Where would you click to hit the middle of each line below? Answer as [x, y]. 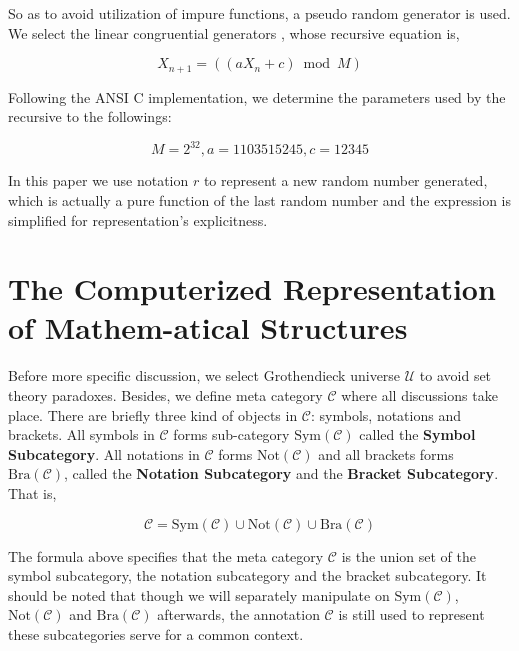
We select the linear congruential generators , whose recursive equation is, [234, 32]
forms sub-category [231, 434]
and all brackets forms [386, 453]
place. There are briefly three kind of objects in [153, 414]
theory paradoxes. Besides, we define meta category [165, 395]
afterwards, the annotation [238, 614]
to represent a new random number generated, [345, 180]
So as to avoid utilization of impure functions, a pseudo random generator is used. [259, 13]
